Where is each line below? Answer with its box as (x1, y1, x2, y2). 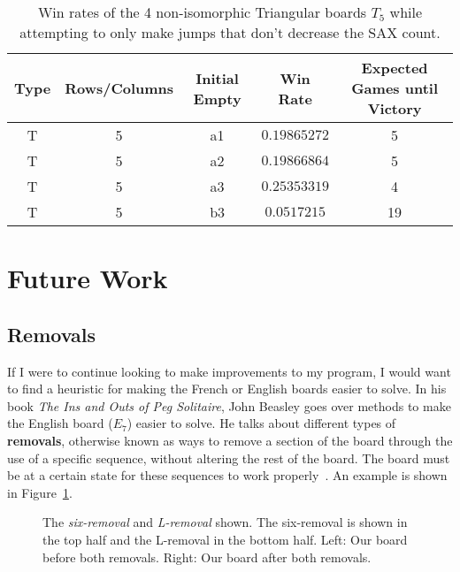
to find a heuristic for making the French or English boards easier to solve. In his (7, 379, 447, 398)
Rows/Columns (65, 78, 174, 98)
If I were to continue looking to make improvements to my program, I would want (7, 362, 451, 380)
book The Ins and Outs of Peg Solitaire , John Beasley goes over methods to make (7, 396, 451, 415)
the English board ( (7, 414, 113, 432)
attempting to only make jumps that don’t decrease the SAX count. (19, 22, 441, 42)
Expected (361, 57, 428, 78)
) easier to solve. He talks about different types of (126, 414, 396, 432)
